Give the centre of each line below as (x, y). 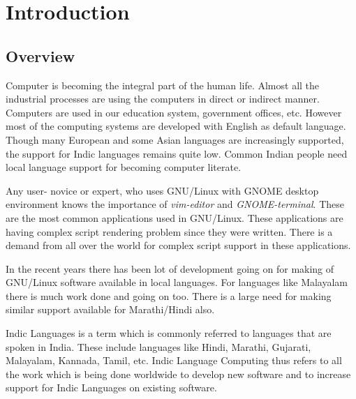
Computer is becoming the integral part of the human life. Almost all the (163, 85)
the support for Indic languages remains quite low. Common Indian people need (177, 153)
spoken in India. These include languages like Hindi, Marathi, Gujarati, (158, 346)
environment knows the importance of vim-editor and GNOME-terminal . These (175, 204)
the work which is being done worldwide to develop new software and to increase (178, 374)
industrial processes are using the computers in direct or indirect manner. (163, 99)
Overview (40, 55)
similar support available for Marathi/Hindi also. (110, 309)
